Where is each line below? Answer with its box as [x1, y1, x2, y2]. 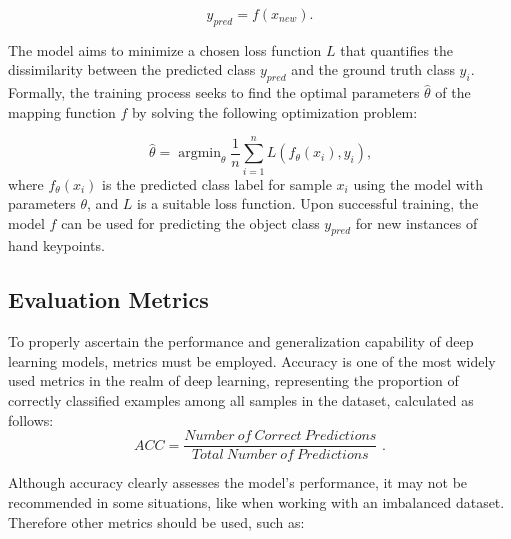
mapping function [8, 101, 116, 122]
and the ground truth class [291, 59, 455, 80]
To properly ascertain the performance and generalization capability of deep [8, 331, 474, 352]
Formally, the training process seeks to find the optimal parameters [8, 82, 420, 103]
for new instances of [355, 212, 478, 233]
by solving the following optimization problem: [131, 101, 418, 122]
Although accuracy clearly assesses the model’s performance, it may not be [8, 472, 468, 493]
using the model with [353, 173, 483, 194]
